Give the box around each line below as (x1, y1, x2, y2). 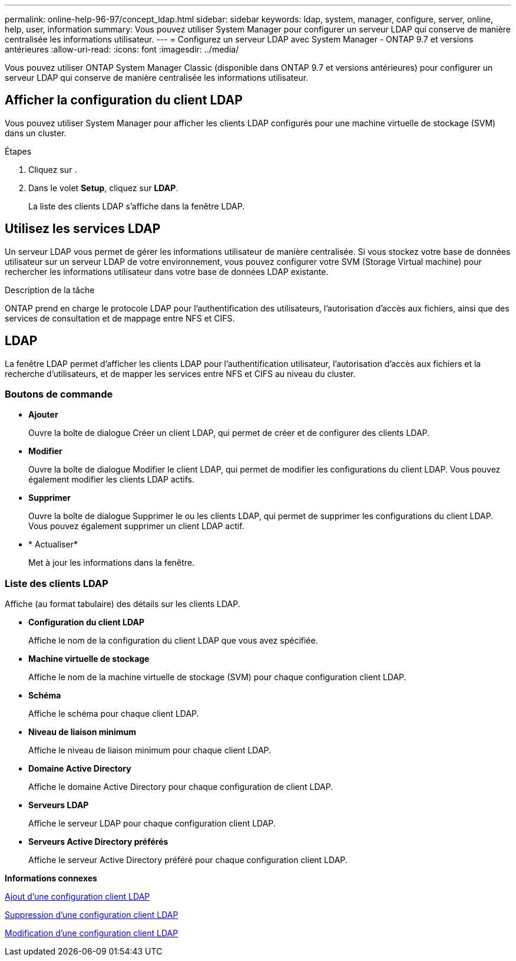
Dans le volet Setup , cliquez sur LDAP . (28, 182, 178, 193)
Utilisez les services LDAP (5, 221, 161, 237)
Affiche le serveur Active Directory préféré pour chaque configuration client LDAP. (28, 855, 348, 865)
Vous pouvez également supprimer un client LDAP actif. (28, 521, 244, 532)
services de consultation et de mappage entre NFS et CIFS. (5, 313, 235, 323)
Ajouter (28, 409, 58, 420)
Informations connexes (5, 873, 97, 884)
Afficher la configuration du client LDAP (5, 93, 243, 108)
